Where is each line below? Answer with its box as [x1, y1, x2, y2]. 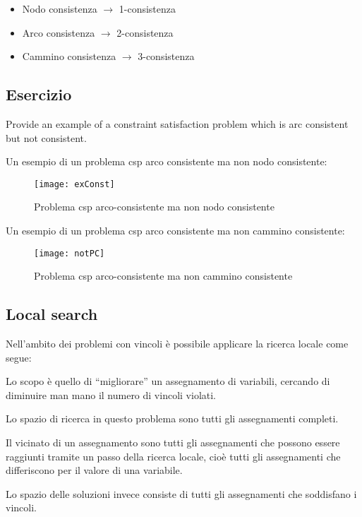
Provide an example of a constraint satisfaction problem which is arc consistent [6, 116, 349, 131]
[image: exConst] [34, 179, 115, 189]
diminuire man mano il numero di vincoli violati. [6, 387, 217, 402]
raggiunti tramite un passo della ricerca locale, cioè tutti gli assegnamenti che [6, 448, 341, 463]
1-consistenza [119, 1, 176, 16]
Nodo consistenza [22, 1, 97, 16]
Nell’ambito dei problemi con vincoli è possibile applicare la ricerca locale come [6, 336, 349, 351]
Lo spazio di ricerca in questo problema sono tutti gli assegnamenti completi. [6, 411, 339, 426]
